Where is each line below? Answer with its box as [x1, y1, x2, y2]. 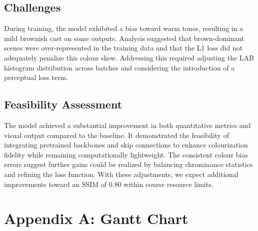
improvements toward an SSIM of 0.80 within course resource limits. [4, 178, 213, 189]
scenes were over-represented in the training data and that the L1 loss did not [4, 42, 243, 53]
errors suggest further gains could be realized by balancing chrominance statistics [4, 159, 253, 169]
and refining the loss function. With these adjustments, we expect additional [4, 168, 238, 179]
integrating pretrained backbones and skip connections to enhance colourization [4, 139, 248, 150]
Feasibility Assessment [4, 96, 122, 112]
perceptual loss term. [4, 72, 68, 82]
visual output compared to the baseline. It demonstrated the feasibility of [4, 129, 229, 140]
